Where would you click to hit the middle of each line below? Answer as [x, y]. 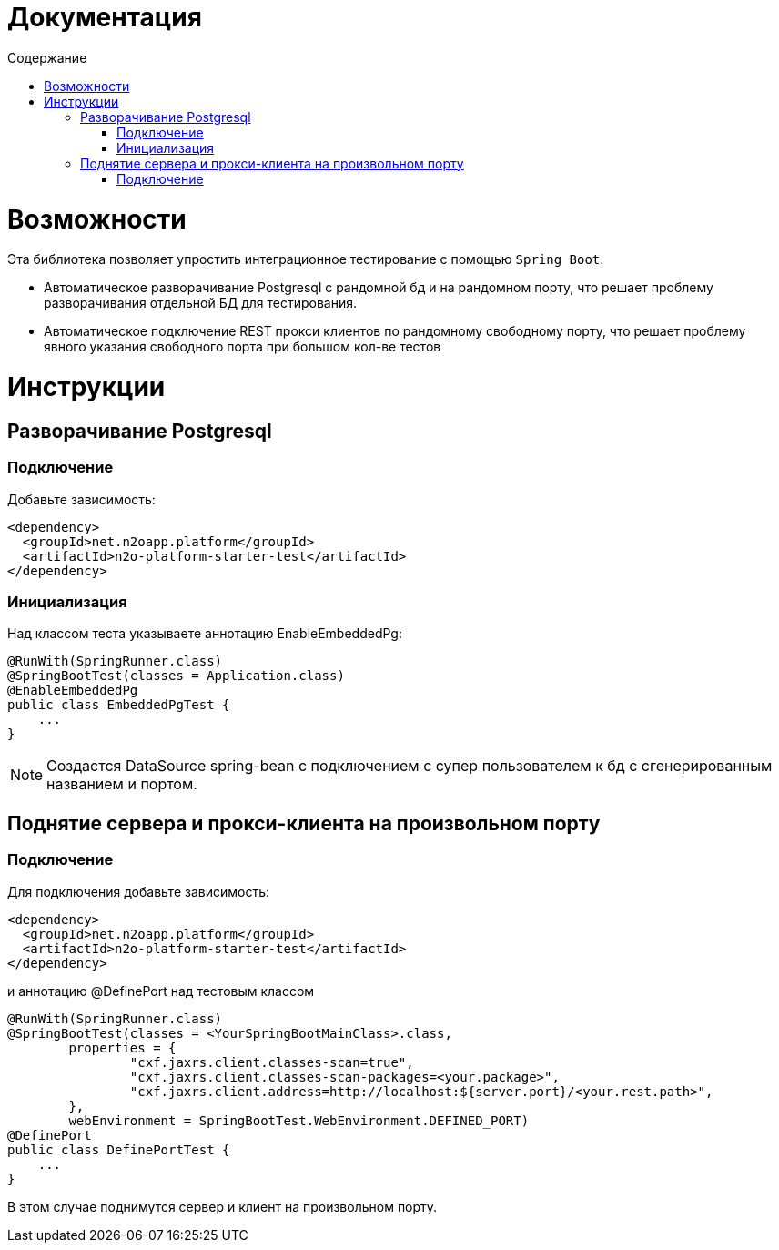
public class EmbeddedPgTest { [119, 705]
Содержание [47, 57]
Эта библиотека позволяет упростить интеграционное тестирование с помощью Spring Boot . [306, 259]
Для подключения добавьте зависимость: [138, 891]
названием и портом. [122, 784]
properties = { [122, 1047]
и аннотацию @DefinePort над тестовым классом [161, 991]
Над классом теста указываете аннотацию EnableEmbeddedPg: [205, 634]
